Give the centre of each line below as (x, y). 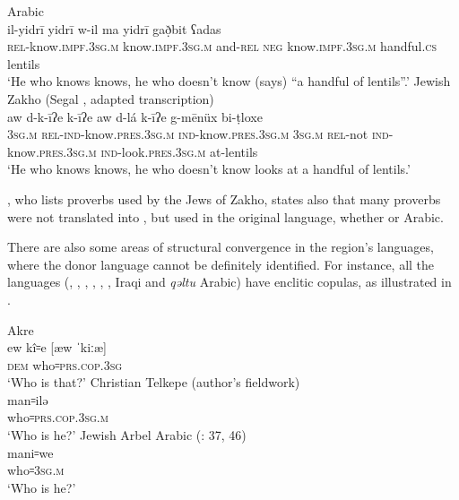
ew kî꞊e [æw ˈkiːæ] (57, 347)
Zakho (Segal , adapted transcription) (111, 98)
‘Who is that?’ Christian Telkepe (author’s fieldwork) (154, 382)
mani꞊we (30, 452)
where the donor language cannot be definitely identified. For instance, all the (221, 264)
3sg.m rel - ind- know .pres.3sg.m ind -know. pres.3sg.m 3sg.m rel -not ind (198, 134)
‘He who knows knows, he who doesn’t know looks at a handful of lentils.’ (209, 169)
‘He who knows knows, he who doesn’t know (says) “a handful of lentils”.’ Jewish (229, 81)
